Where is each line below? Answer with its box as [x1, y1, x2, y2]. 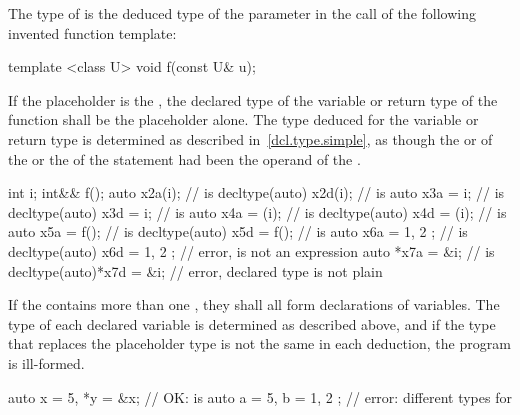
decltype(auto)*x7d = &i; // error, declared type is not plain [8, 260, 383, 281]
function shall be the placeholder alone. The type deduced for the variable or [8, 109, 479, 130]
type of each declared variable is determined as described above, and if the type [8, 313, 496, 334]
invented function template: [8, 22, 177, 43]
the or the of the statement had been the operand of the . [8, 148, 361, 169]
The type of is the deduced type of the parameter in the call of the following [8, 3, 476, 23]
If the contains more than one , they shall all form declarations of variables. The [8, 294, 500, 315]
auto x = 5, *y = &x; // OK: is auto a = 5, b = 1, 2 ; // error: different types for [8, 386, 512, 407]
